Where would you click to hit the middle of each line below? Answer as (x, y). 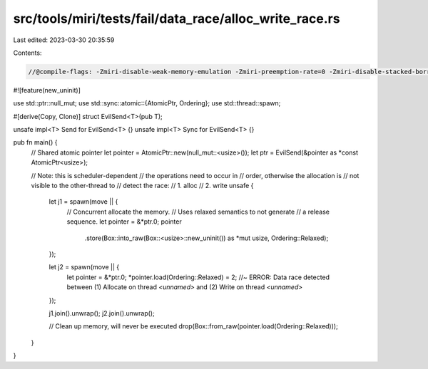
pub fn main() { (35, 142)
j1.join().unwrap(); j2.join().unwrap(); (102, 313)
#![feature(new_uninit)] (47, 90)
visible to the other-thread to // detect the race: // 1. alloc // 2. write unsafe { (142, 186)
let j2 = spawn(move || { (84, 267)
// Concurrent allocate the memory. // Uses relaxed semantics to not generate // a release (198, 212)
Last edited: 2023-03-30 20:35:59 (64, 40)
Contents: (27, 53)
